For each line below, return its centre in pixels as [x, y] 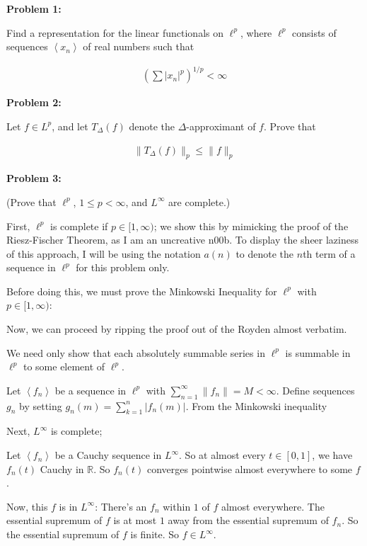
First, [18, 226]
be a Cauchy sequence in [108, 455]
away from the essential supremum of [248, 520]
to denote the [265, 253]
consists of [314, 32]
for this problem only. [123, 267]
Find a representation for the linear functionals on [115, 32]
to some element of [64, 366]
